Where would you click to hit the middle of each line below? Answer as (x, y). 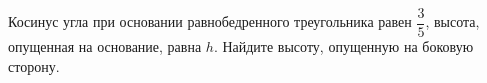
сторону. (34, 65)
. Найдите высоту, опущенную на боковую (343, 46)
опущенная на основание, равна (105, 46)
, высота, (452, 21)
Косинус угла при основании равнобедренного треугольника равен (210, 21)
